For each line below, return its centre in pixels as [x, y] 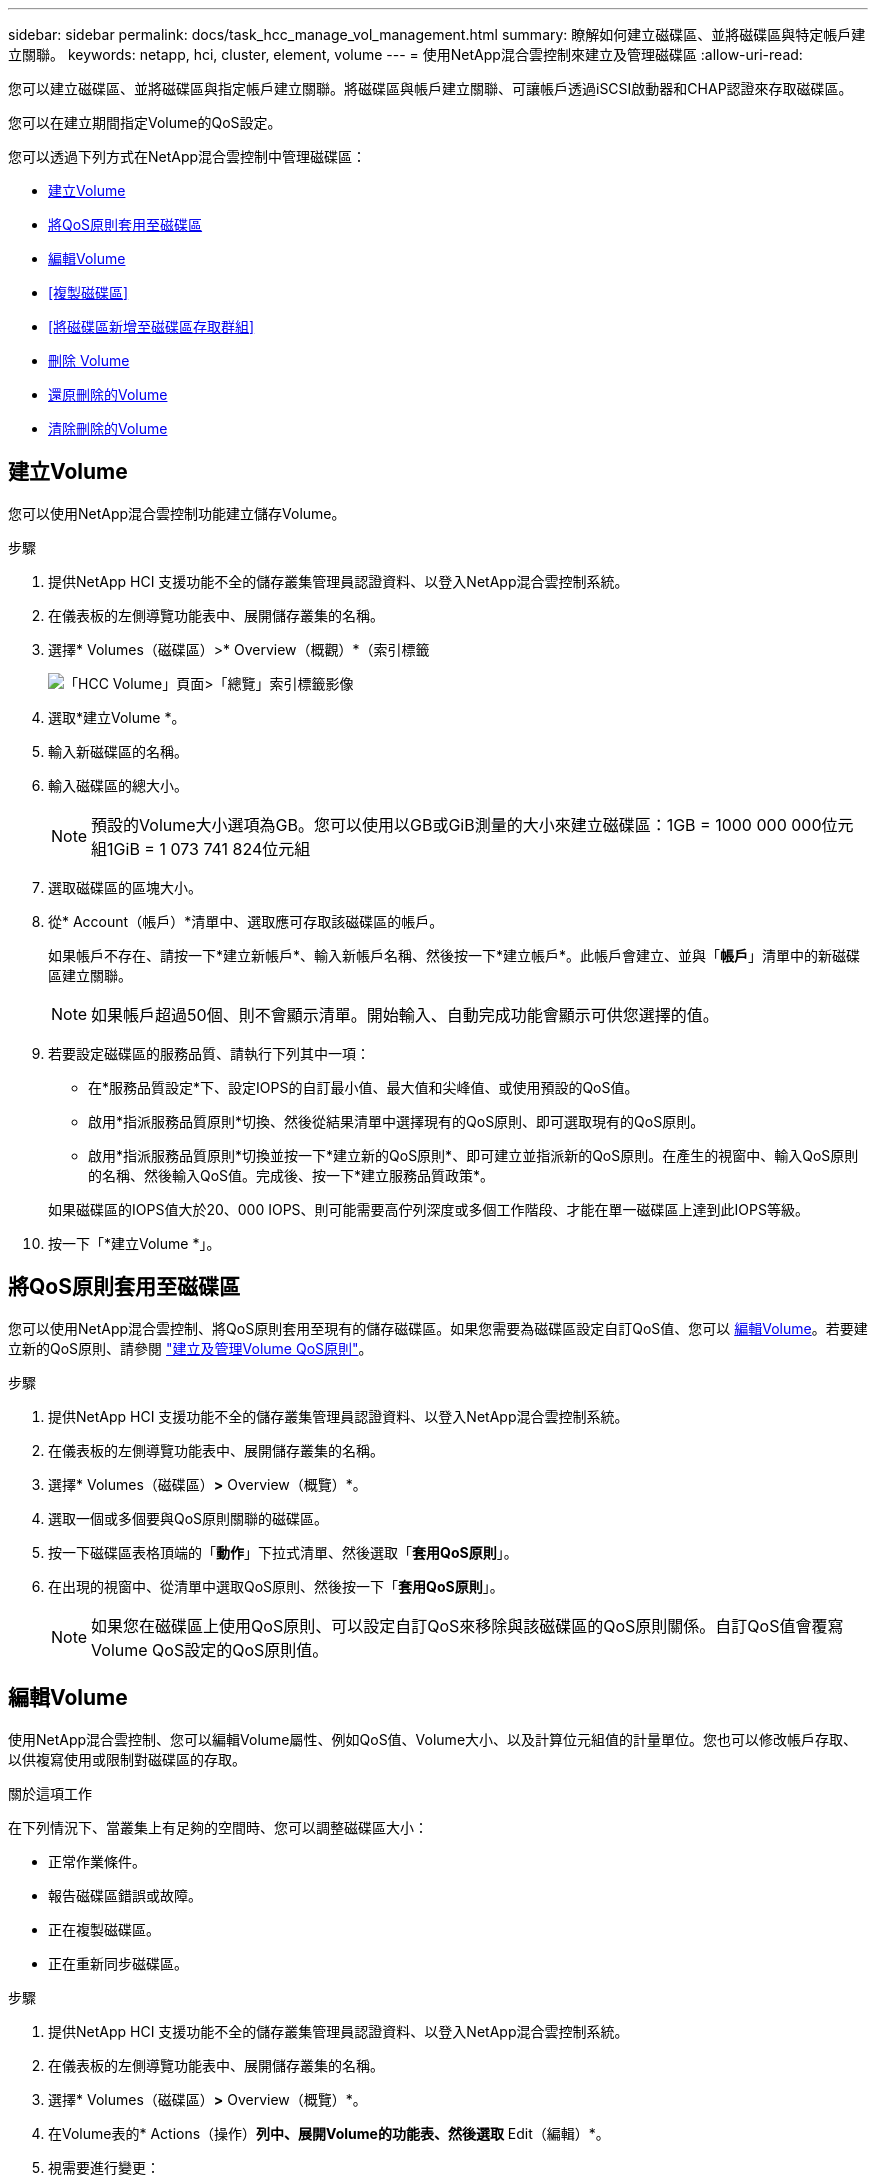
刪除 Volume [89, 360]
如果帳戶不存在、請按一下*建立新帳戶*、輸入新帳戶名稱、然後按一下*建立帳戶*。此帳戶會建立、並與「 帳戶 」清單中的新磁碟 [454, 955]
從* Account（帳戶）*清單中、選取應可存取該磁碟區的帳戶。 [246, 921]
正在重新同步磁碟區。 [118, 1963]
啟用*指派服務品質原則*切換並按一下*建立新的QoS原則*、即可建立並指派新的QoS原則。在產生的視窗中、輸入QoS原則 [473, 1155]
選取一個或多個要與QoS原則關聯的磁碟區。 [188, 1518]
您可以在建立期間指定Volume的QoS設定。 [145, 122]
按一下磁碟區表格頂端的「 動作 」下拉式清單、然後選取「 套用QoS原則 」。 [283, 1552]
